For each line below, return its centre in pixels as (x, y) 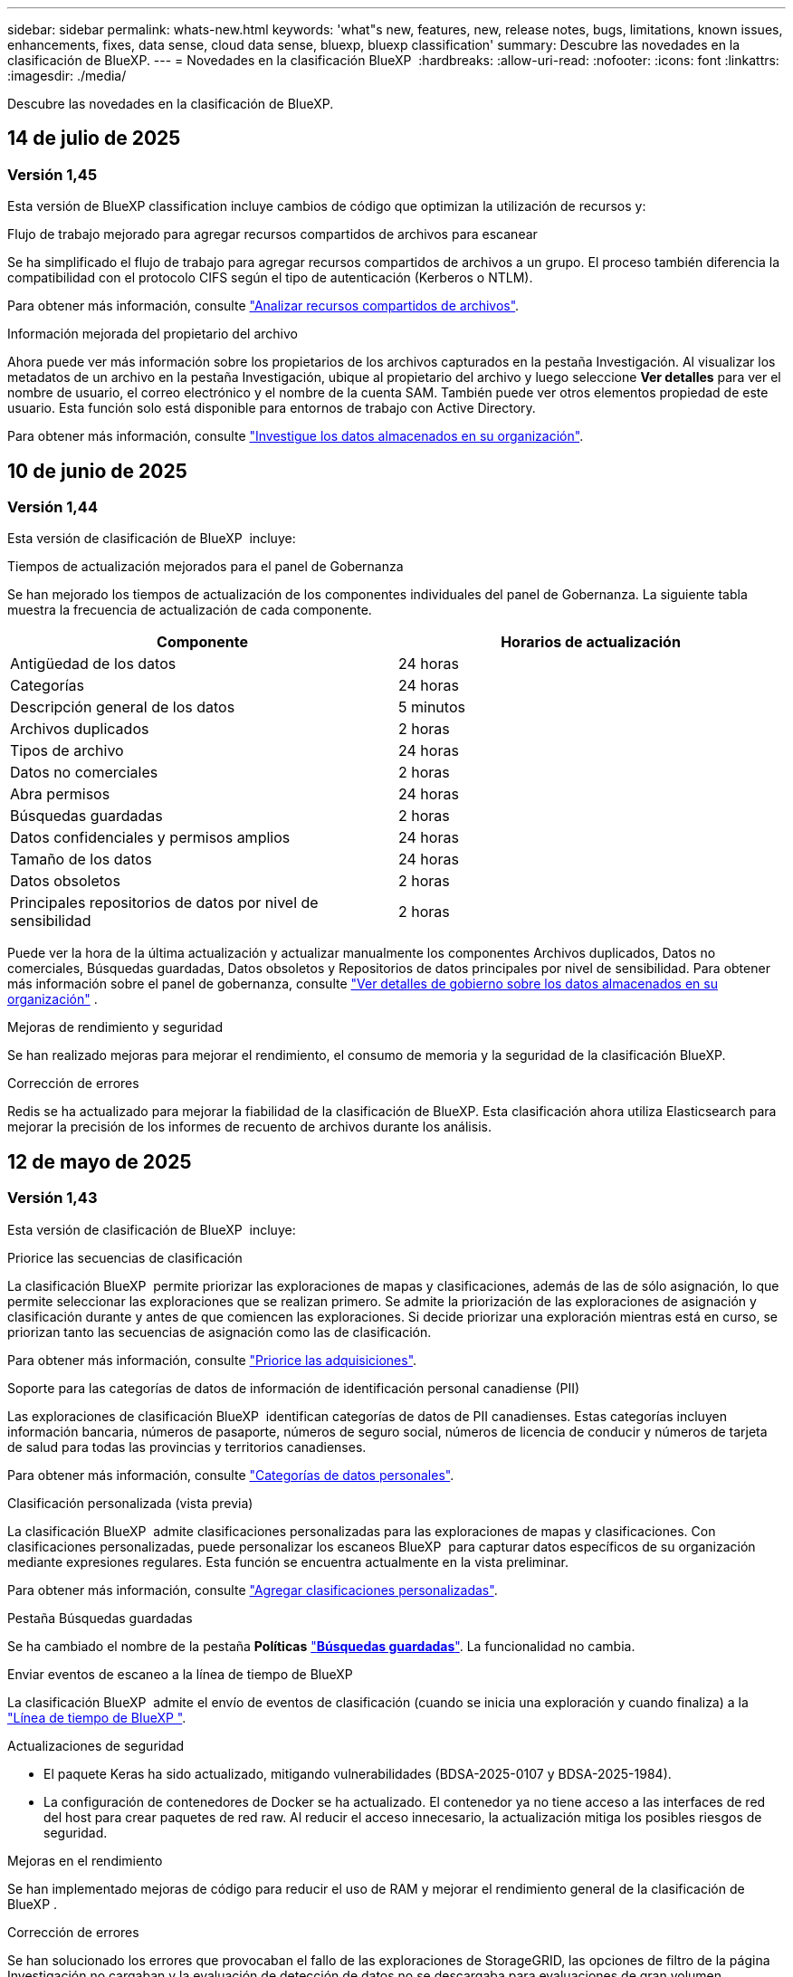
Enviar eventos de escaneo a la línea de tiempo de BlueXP (180, 1674)
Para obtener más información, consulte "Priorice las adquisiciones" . (212, 1360)
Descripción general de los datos (123, 707)
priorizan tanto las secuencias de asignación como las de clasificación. (220, 1332)
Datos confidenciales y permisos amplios (150, 838)
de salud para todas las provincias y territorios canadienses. (187, 1447)
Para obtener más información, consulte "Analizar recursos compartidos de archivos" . (263, 306)
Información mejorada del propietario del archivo (153, 334)
